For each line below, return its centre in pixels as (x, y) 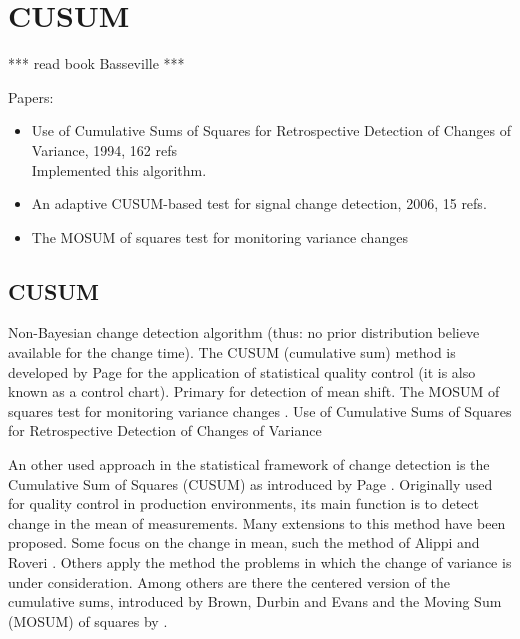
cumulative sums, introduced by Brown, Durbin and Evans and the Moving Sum (255, 601)
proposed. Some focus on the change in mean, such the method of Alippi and (244, 542)
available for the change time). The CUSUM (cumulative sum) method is (232, 352)
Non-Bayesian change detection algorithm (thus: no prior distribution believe (244, 332)
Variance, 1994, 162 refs (104, 149)
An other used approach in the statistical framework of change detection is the (249, 464)
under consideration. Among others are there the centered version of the (229, 581)
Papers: (31, 96)
